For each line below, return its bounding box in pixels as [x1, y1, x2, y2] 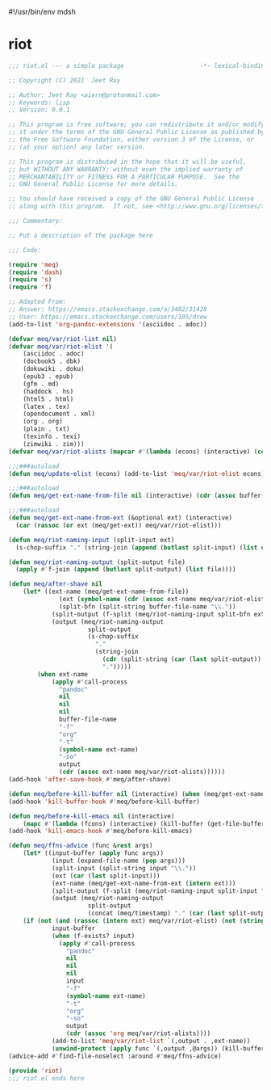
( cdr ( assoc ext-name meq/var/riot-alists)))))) [59, 768, 226, 776]
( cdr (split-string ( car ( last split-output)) [102, 655, 262, 663]
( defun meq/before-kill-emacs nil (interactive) [8, 812, 175, 820]
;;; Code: [8, 246, 42, 254]
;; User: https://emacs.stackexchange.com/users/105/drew [8, 313, 207, 321]
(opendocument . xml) [23, 410, 95, 419]
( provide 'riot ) [8, 1067, 63, 1075]
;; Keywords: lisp [8, 99, 70, 107]
